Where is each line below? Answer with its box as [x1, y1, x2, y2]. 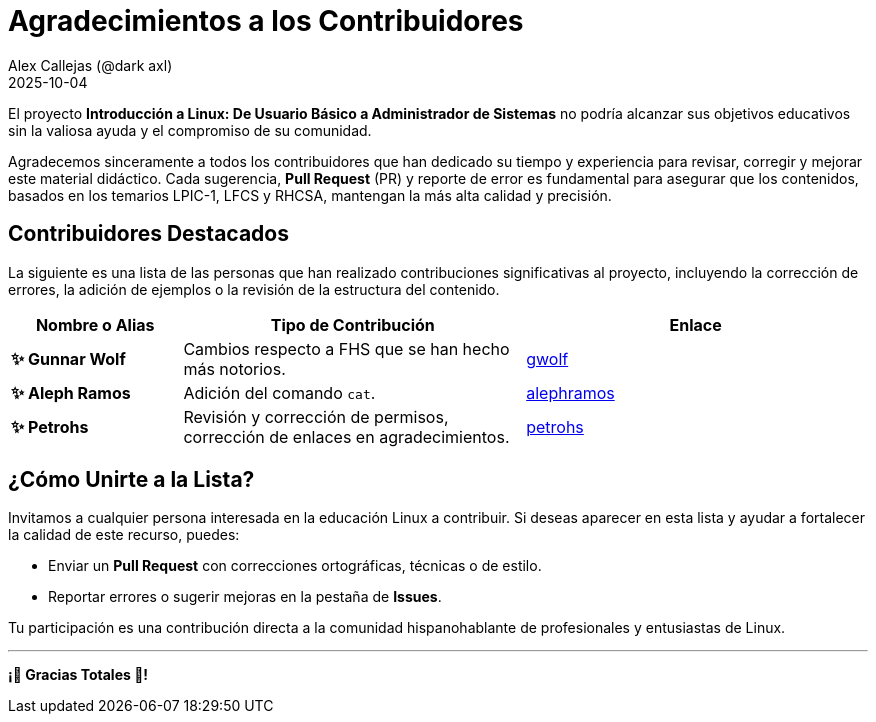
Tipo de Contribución [270, 314, 435, 335]
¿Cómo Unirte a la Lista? [8, 467, 255, 493]
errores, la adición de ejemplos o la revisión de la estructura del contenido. [8, 280, 500, 298]
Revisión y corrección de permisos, [183, 406, 449, 427]
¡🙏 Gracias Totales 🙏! [8, 666, 149, 684]
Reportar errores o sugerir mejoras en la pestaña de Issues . [48, 588, 442, 606]
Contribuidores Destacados [8, 221, 289, 247]
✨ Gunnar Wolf [11, 348, 126, 369]
